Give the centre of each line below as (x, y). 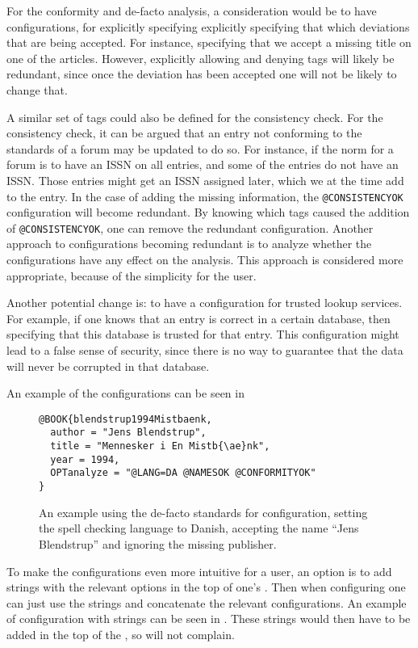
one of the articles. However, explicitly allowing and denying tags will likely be (201, 58)
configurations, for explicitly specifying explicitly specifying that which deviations (208, 26)
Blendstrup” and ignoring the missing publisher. (158, 543)
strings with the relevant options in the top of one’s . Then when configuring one (206, 587)
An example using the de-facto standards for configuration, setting (203, 512)
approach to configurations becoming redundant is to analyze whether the (189, 244)
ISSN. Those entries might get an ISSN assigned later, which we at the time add (205, 180)
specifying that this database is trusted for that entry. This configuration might (203, 334)
